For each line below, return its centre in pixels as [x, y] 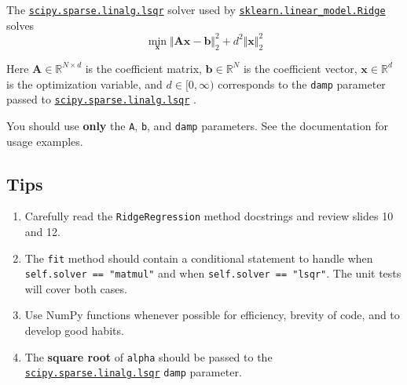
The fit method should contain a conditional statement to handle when [199, 258]
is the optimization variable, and [84, 84]
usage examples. [45, 141]
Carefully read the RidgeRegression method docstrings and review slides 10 [209, 216]
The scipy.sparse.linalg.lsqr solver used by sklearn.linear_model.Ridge [196, 9]
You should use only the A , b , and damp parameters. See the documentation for [197, 125]
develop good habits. [74, 331]
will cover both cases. [76, 288]
